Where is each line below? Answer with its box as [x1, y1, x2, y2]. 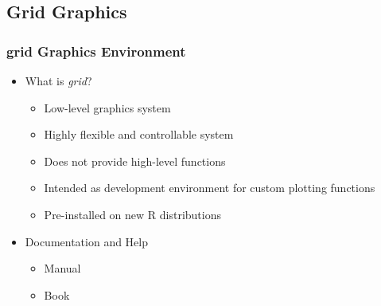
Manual [44, 260, 81, 277]
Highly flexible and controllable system [44, 126, 234, 143]
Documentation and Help [25, 233, 149, 249]
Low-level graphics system [44, 99, 171, 116]
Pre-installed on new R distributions [44, 206, 221, 222]
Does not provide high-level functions [44, 152, 226, 169]
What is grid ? [25, 73, 92, 88]
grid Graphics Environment [6, 41, 186, 61]
